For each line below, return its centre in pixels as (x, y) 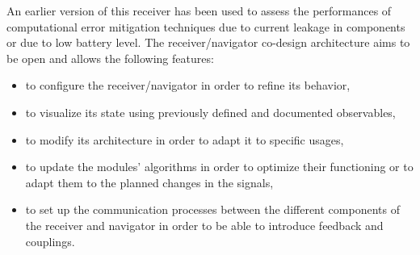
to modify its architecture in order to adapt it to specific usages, (185, 139)
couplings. (50, 241)
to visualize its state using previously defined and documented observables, (210, 112)
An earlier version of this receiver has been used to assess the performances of (199, 10)
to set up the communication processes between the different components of (212, 209)
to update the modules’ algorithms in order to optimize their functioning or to (219, 167)
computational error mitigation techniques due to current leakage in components (206, 26)
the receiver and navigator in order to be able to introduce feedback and (204, 225)
